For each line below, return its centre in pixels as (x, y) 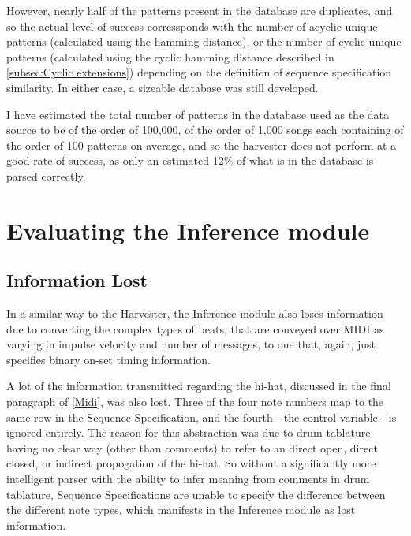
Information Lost (77, 280)
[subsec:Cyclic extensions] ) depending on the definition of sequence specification (199, 72)
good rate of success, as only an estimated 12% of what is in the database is (190, 160)
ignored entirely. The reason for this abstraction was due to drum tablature (189, 432)
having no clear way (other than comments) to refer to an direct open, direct (192, 447)
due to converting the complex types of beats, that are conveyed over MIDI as (195, 328)
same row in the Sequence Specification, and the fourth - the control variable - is (202, 417)
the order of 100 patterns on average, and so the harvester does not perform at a (202, 145)
